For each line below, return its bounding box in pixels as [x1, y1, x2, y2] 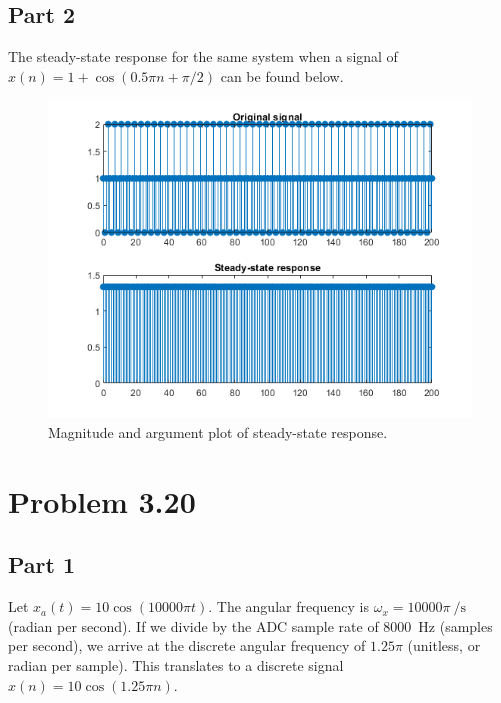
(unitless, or [407, 635, 481, 656]
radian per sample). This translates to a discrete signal [8, 654, 344, 675]
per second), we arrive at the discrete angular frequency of [8, 635, 366, 656]
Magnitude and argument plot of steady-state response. [48, 421, 388, 442]
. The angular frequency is [208, 596, 370, 617]
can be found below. [220, 65, 344, 86]
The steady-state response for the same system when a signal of [8, 46, 398, 67]
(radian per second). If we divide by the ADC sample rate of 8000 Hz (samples [8, 615, 493, 636]
